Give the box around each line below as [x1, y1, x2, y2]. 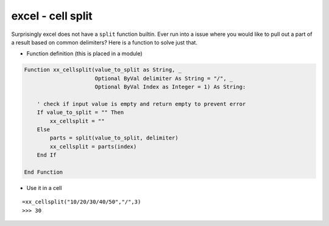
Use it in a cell [26, 184, 62, 191]
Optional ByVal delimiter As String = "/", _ [94, 75, 233, 82]
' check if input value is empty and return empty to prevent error [37, 101, 246, 107]
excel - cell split [11, 9, 93, 23]
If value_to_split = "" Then [37, 109, 124, 116]
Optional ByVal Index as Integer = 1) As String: [94, 83, 246, 91]
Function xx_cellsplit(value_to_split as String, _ [24, 66, 182, 73]
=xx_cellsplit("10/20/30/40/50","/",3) [22, 199, 141, 205]
